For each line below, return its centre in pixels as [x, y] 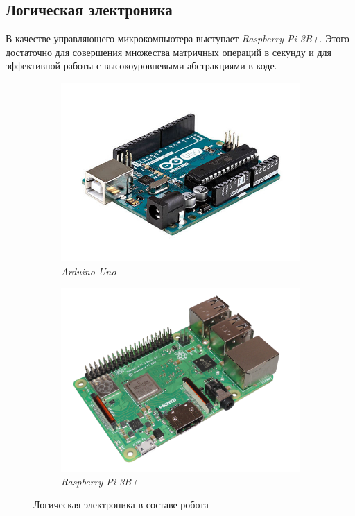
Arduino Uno [89, 271]
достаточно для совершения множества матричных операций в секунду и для [169, 52]
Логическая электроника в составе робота [121, 505]
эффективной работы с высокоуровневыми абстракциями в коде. [141, 66]
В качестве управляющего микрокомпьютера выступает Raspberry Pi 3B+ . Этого [177, 38]
